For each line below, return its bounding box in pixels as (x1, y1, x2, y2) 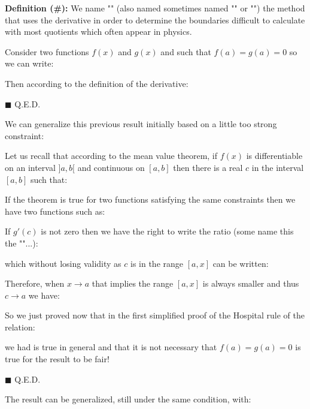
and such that (160, 45, 211, 58)
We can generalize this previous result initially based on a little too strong (5, 118, 277, 130)
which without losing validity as (5, 257, 121, 269)
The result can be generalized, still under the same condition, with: (5, 393, 251, 405)
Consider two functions (5, 45, 89, 58)
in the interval (251, 161, 304, 173)
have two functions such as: (5, 204, 105, 217)
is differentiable (246, 149, 303, 162)
